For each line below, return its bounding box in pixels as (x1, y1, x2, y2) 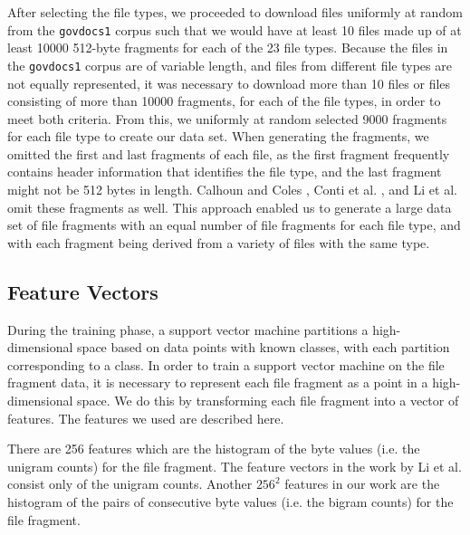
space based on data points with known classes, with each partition (77, 338, 450, 357)
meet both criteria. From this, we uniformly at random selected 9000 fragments (7, 109, 447, 128)
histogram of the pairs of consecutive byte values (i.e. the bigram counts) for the (7, 492, 454, 511)
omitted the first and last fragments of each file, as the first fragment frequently (7, 144, 450, 163)
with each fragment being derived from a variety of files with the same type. (7, 233, 430, 252)
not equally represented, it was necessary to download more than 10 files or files (7, 73, 451, 92)
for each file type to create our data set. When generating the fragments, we (7, 127, 429, 146)
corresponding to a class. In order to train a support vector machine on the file (7, 355, 445, 374)
